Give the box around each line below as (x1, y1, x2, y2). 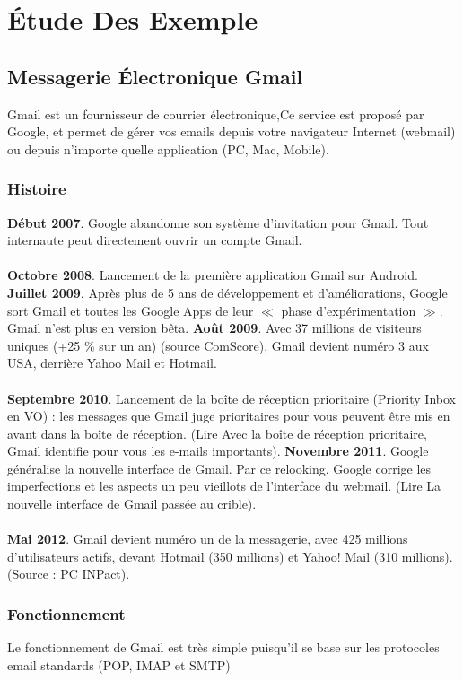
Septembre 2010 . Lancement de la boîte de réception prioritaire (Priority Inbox (7, 389, 456, 407)
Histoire (7, 178, 66, 200)
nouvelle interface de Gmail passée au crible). (7, 494, 257, 513)
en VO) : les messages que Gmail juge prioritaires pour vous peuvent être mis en (7, 406, 450, 425)
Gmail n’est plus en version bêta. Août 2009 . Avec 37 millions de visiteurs (7, 319, 422, 337)
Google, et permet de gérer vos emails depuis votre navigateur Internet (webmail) (7, 122, 456, 141)
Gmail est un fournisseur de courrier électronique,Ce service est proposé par (7, 104, 424, 123)
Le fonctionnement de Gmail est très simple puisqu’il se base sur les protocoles (7, 638, 440, 657)
